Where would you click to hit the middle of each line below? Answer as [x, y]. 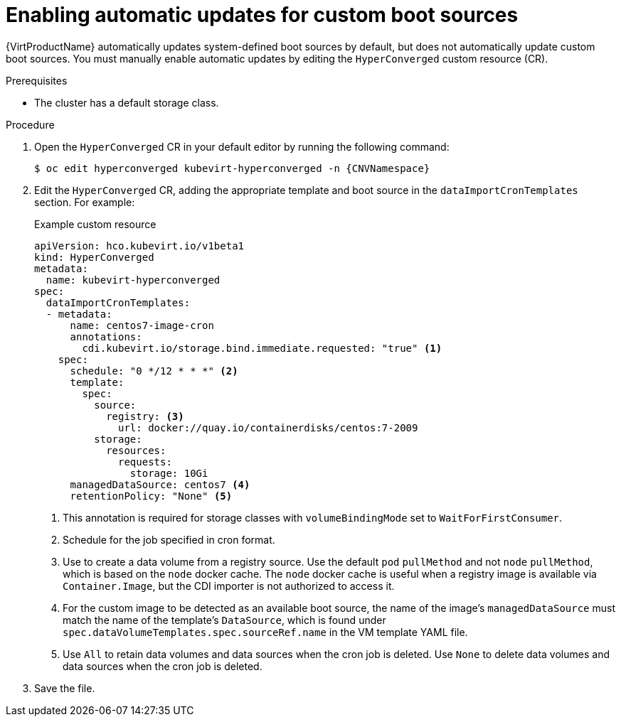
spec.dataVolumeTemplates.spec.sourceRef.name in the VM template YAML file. [265, 632]
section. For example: [85, 202]
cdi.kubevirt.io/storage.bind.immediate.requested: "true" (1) [262, 348]
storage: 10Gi [169, 473]
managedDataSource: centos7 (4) [160, 484]
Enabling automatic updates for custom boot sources [262, 15]
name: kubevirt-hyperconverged [133, 280]
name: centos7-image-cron [142, 325]
